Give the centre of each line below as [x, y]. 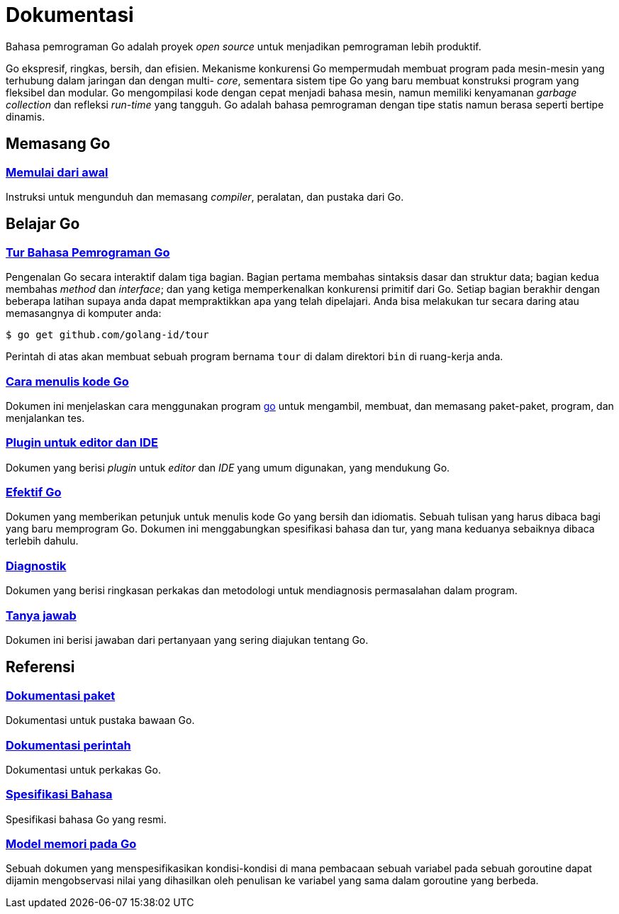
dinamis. [26, 116]
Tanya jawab [41, 615]
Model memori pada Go [71, 844]
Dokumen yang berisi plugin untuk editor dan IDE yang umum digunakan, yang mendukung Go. [228, 467]
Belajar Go [43, 224]
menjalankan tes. [45, 418]
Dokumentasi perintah [68, 745]
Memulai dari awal [57, 172]
